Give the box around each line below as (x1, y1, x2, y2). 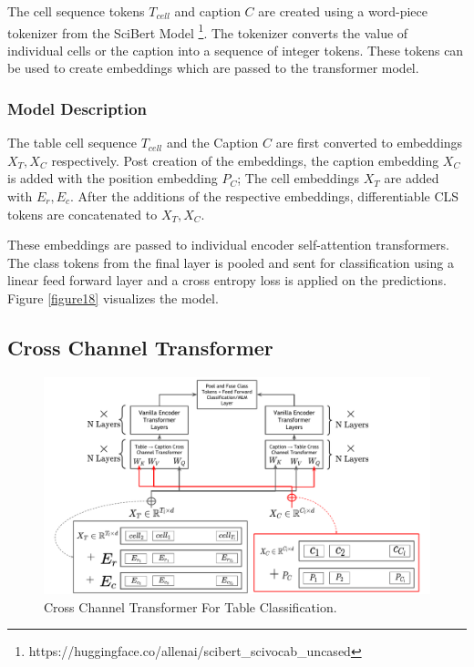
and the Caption (166, 133, 259, 152)
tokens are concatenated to (7, 204, 158, 223)
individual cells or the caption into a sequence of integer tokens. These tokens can (7, 40, 464, 59)
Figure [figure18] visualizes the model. (7, 289, 219, 307)
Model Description (7, 97, 148, 119)
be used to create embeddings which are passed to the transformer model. (7, 58, 419, 77)
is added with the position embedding (7, 169, 218, 188)
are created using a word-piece (258, 2, 428, 20)
